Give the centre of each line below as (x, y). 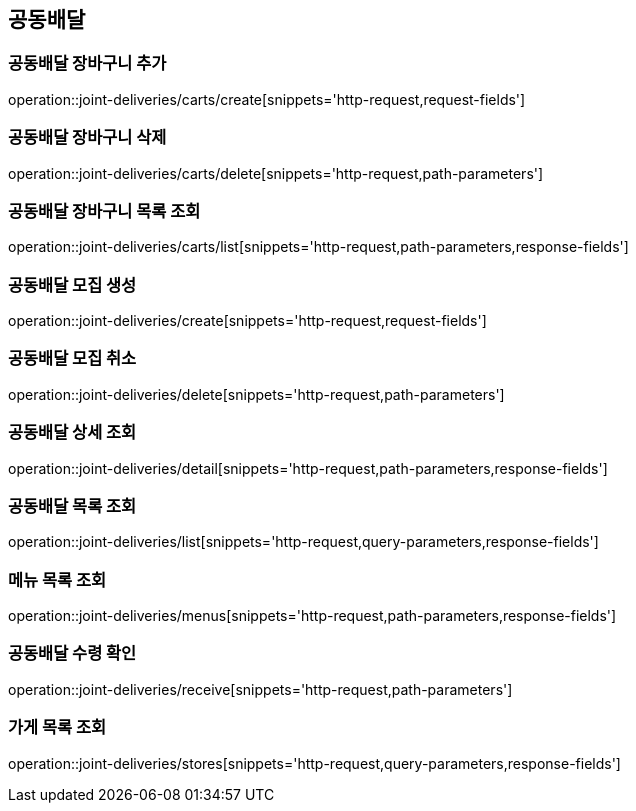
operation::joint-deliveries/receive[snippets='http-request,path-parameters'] (260, 689)
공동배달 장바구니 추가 (87, 63)
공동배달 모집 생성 (72, 284)
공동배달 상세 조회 (72, 432)
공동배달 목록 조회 (72, 505)
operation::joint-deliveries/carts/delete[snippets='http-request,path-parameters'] (276, 173)
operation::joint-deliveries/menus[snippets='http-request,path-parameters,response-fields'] (312, 616)
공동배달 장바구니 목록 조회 (104, 210)
